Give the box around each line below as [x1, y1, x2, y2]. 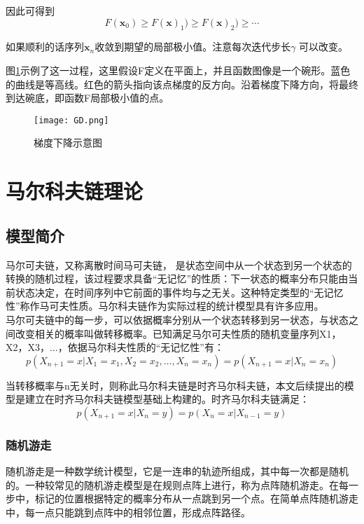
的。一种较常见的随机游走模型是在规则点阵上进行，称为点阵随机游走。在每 [6, 477, 349, 492]
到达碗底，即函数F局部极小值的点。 [6, 90, 169, 105]
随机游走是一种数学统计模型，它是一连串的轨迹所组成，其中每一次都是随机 [6, 464, 349, 478]
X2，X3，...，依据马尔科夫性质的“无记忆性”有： [6, 340, 224, 354]
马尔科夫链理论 [6, 177, 143, 205]
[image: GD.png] [34, 115, 109, 125]
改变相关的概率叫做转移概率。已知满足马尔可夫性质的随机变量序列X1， [15, 326, 342, 340]
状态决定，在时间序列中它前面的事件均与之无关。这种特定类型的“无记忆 [15, 284, 344, 299]
